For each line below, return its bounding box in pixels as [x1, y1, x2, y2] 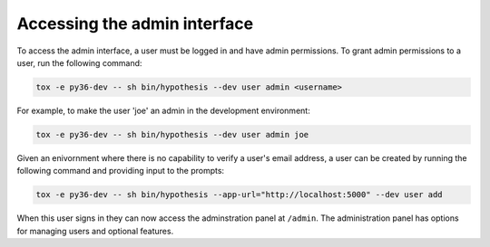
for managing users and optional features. [16, 225, 174, 236]
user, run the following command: [16, 57, 142, 68]
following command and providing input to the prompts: [16, 166, 225, 176]
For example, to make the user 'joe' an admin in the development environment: [16, 105, 310, 116]
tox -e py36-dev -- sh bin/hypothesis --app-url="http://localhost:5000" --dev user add [35, 190, 444, 200]
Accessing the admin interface [16, 14, 254, 33]
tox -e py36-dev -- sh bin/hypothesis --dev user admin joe [35, 129, 309, 139]
